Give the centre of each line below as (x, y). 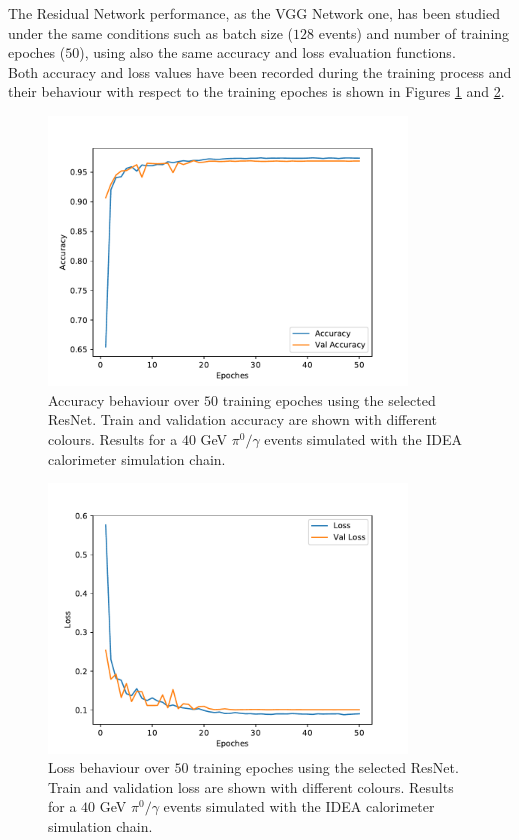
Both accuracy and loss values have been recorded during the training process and (260, 71)
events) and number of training (414, 32)
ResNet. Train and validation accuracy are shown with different (243, 419)
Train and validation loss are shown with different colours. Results (251, 786)
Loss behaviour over (109, 767)
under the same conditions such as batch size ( (151, 32)
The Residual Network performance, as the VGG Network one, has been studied (254, 13)
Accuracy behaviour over (124, 399)
